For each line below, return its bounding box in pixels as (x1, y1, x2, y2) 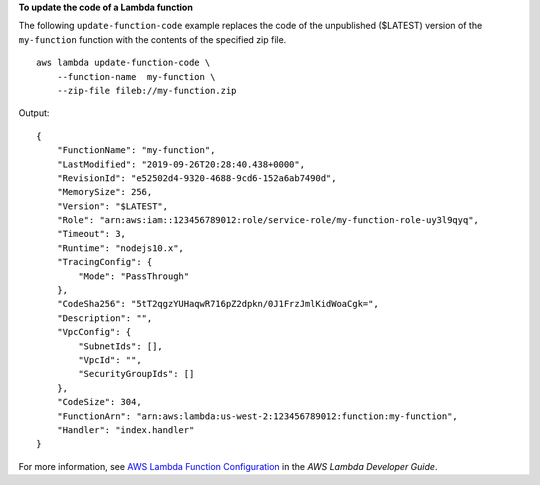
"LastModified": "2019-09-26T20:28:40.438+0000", (56, 158, 305, 170)
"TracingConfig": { (56, 256, 153, 268)
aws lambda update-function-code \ (36, 57, 211, 69)
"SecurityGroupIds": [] (78, 368, 195, 380)
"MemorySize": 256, (56, 186, 153, 198)
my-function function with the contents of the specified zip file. (18, 33, 287, 45)
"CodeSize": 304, (56, 396, 142, 408)
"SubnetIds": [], (78, 340, 164, 352)
